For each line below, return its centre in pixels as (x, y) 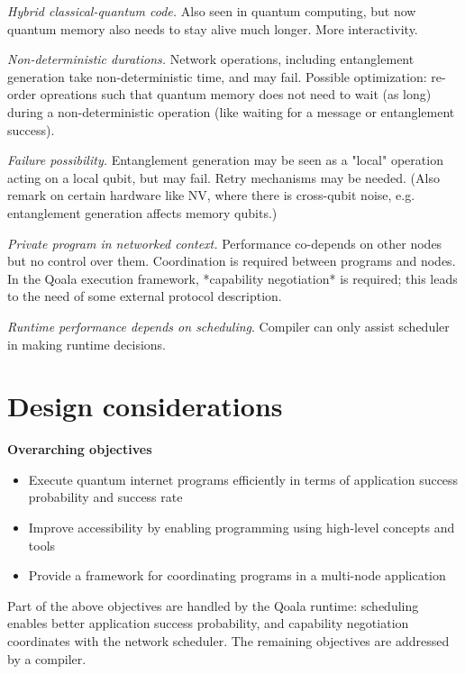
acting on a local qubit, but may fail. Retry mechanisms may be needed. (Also (223, 177)
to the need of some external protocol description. (145, 296)
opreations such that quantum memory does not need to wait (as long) (236, 94)
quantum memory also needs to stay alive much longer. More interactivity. (213, 28)
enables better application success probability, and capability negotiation (208, 623)
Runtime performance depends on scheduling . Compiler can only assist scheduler (228, 326)
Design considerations (145, 406)
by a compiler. (47, 658)
